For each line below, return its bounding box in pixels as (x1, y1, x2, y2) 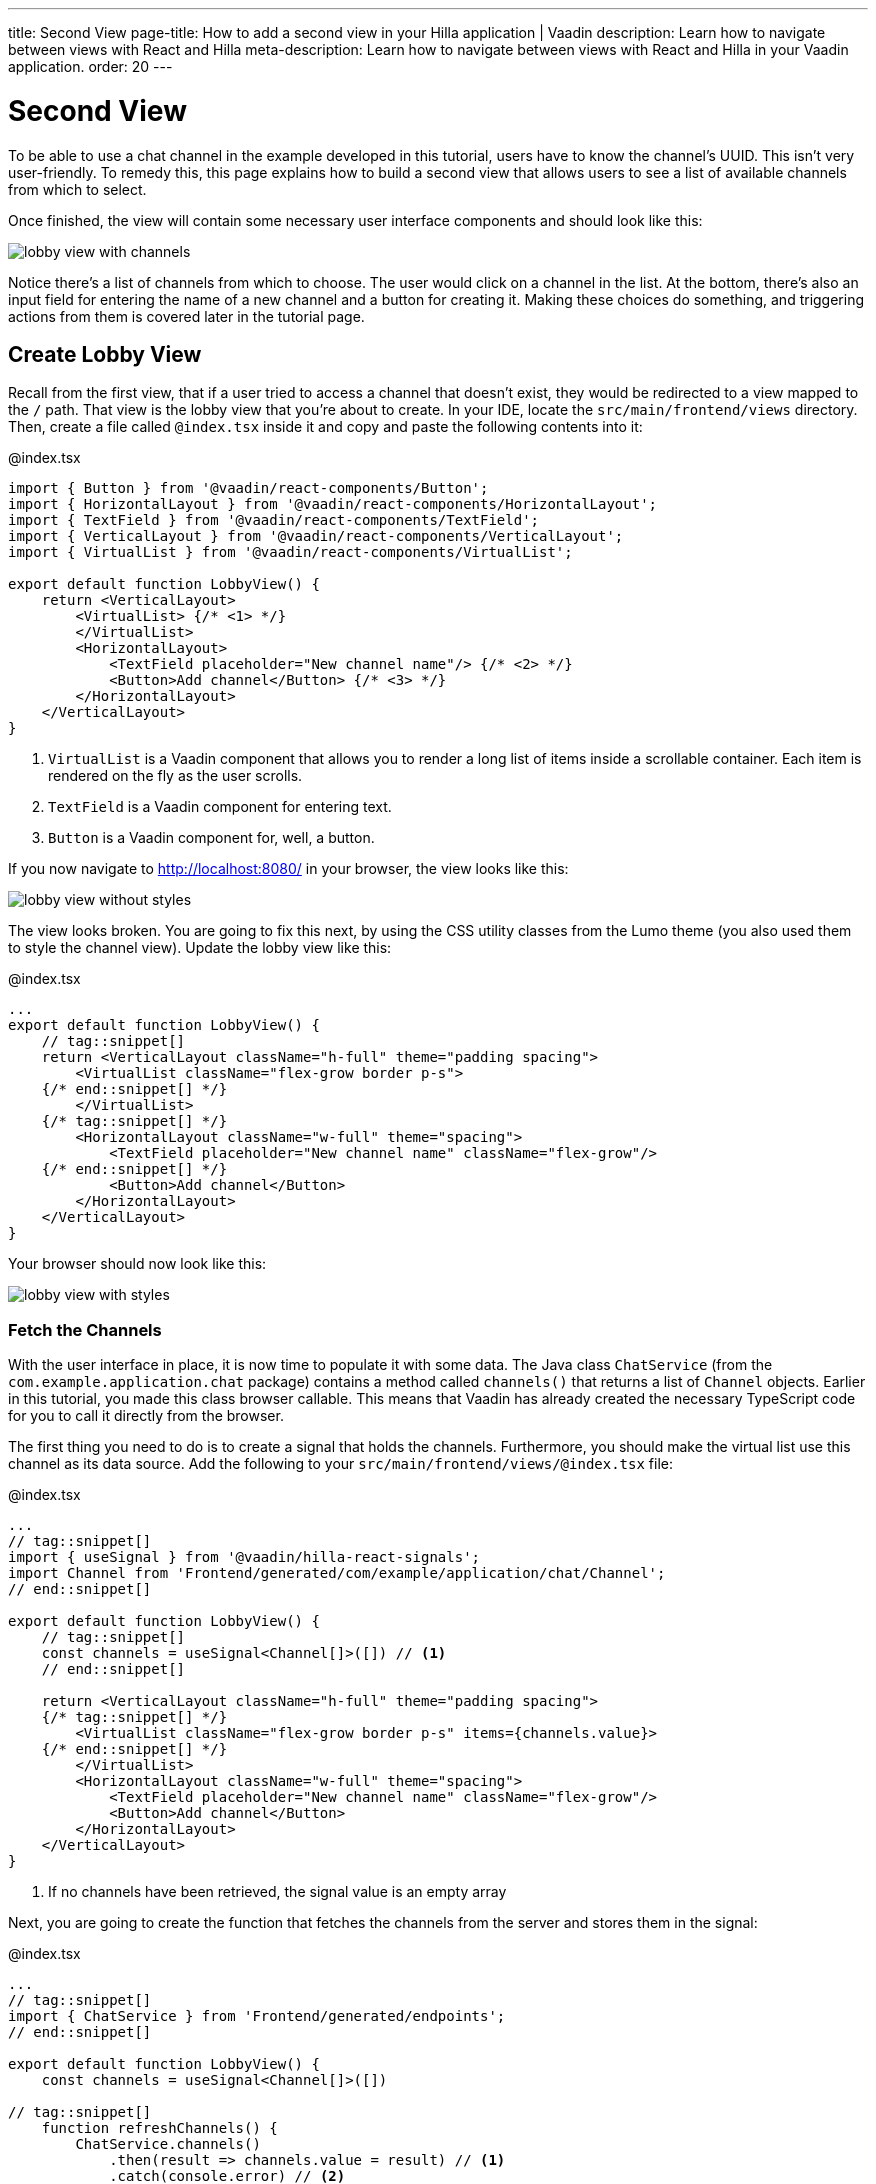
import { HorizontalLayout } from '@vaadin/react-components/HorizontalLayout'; (8, 496, 658, 513)
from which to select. (8, 180, 147, 198)
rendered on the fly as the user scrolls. (48, 767, 303, 785)
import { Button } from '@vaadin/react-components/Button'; (8, 480, 489, 497)
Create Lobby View (8, 341, 202, 367)
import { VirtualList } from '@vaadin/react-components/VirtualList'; (8, 544, 573, 561)
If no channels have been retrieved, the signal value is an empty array (48, 1883, 507, 1901)
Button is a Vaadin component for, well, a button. (48, 829, 375, 847)
